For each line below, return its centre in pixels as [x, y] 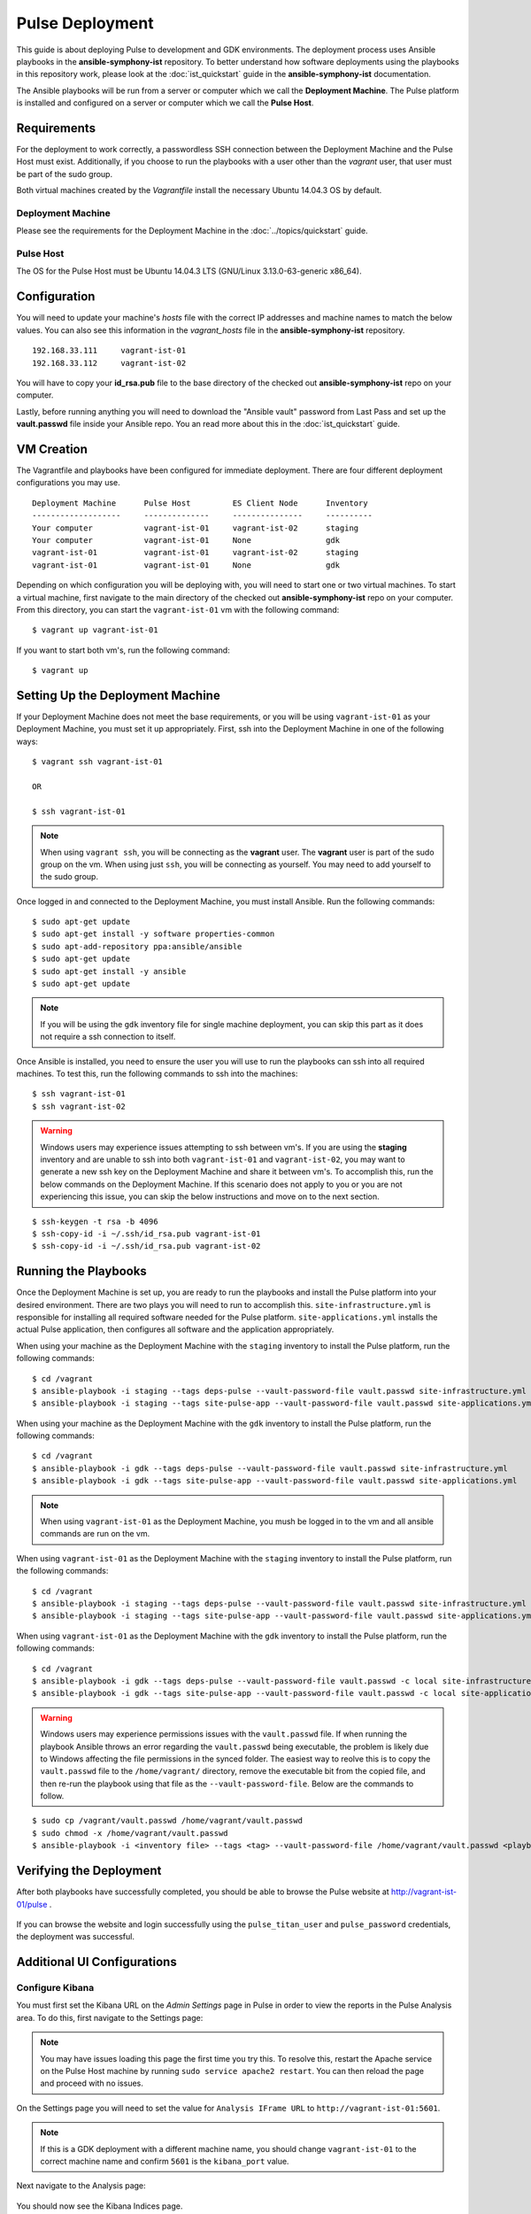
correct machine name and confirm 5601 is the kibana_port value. [165, 2161]
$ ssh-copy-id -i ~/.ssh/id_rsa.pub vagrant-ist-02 [146, 1246]
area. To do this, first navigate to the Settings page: [110, 2017]
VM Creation [52, 449]
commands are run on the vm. [95, 1534]
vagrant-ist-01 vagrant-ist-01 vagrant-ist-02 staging [196, 553]
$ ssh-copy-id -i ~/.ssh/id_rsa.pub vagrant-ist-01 [146, 1234]
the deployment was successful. [75, 1937]
